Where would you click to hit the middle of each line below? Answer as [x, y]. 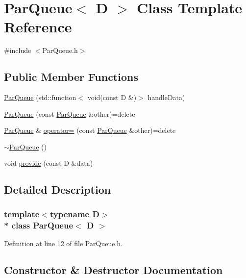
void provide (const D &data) [49, 163]
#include [18, 50]
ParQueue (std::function [40, 97]
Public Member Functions [71, 77]
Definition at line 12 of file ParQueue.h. [63, 243]
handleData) [166, 97]
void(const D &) [112, 97]
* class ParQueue [39, 225]
